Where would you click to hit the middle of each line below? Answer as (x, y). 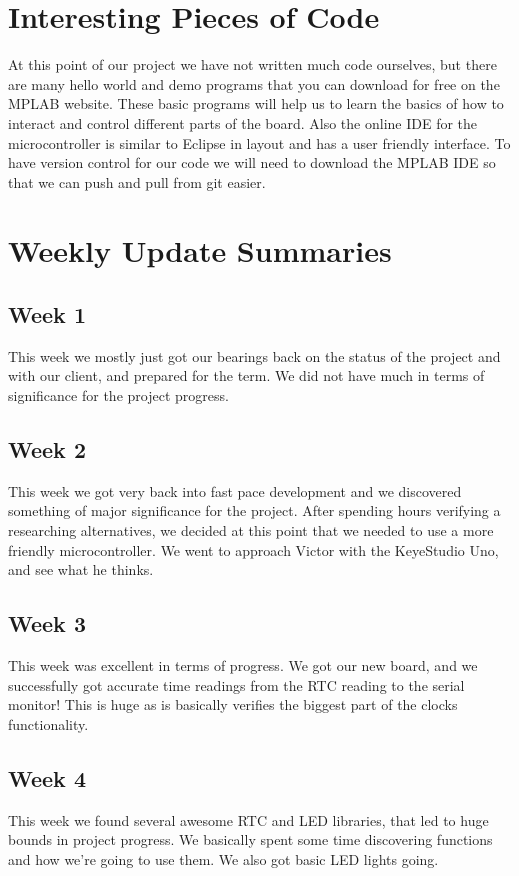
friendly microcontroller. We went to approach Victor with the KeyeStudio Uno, (253, 549)
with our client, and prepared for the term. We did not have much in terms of (246, 375)
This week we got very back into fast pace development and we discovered (235, 490)
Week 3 (47, 623)
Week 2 (47, 449)
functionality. (48, 723)
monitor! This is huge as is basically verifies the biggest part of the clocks (233, 704)
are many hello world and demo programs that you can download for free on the (254, 83)
